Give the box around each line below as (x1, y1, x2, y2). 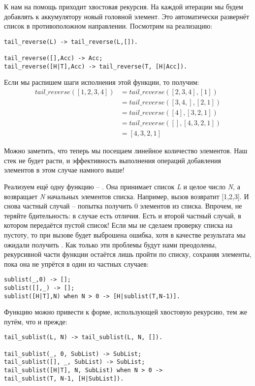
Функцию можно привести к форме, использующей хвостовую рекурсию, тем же (4, 307, 247, 317)
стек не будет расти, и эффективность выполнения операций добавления (4, 155, 221, 165)
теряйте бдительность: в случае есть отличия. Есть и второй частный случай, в (4, 210, 241, 220)
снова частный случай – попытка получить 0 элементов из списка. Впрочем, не (4, 201, 242, 211)
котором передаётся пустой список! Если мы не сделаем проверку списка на (4, 220, 233, 230)
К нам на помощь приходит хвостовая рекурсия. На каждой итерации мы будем (4, 1, 243, 11)
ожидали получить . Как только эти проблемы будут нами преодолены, (4, 239, 217, 249)
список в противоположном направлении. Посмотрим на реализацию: (4, 21, 213, 31)
